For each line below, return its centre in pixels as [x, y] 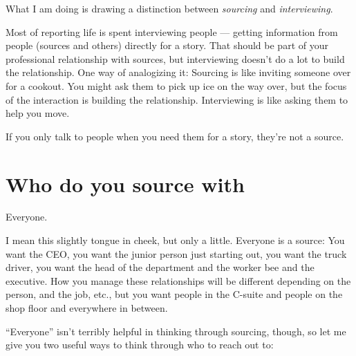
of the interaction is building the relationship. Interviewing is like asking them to [177, 99]
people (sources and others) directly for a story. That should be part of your [167, 45]
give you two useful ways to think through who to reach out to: [140, 345]
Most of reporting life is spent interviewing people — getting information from [172, 31]
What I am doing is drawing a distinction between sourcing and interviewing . [169, 8]
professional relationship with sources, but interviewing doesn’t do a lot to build [175, 58]
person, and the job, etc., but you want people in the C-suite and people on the [174, 294]
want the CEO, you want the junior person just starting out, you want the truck [176, 253]
